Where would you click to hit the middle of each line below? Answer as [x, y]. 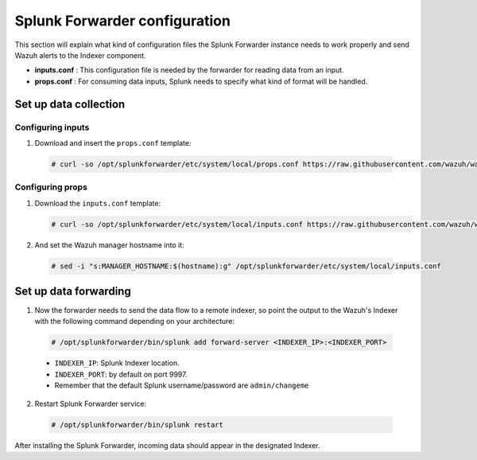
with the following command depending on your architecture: [134, 322]
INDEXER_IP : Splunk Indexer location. [117, 363]
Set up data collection [70, 104]
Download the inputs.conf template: [98, 203]
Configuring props [51, 187]
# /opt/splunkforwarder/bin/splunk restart [138, 425]
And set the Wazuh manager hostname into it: [109, 245]
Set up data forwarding [73, 291]
